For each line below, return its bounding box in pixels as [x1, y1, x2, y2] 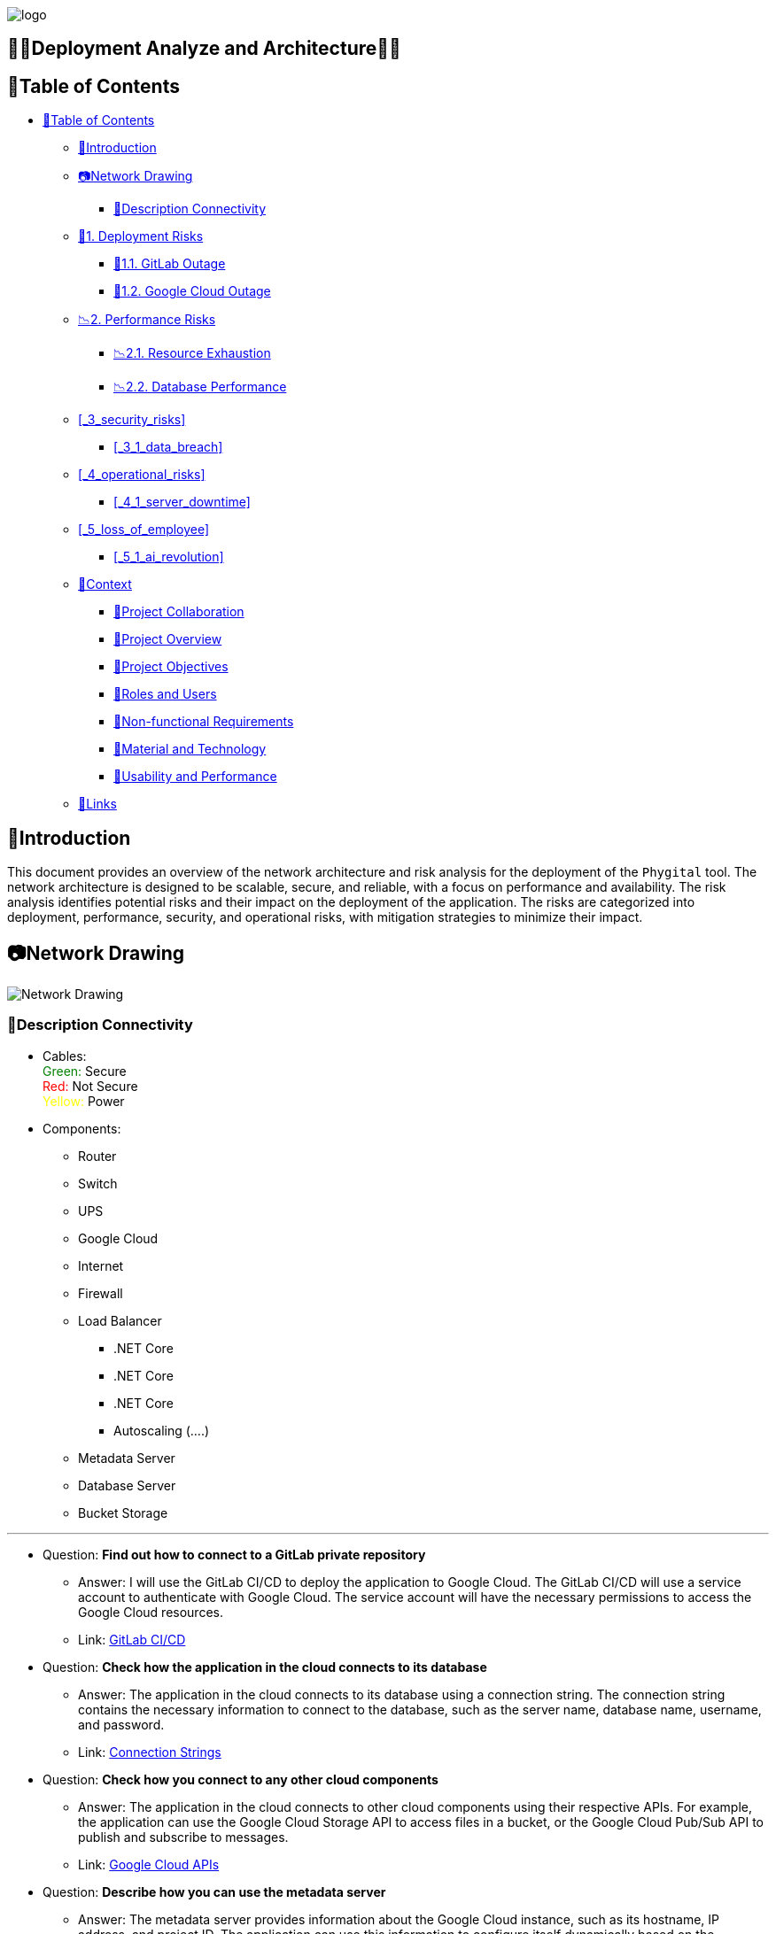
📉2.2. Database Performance [113, 379, 287, 395]
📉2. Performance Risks [78, 312, 216, 328]
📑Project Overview [113, 631, 222, 647]
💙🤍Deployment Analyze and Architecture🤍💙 [7, 37, 401, 60]
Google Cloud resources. [78, 1604, 223, 1620]
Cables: [43, 1048, 87, 1064]
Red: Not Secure [43, 1078, 138, 1094]
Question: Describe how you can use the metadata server [43, 1884, 386, 1899]
